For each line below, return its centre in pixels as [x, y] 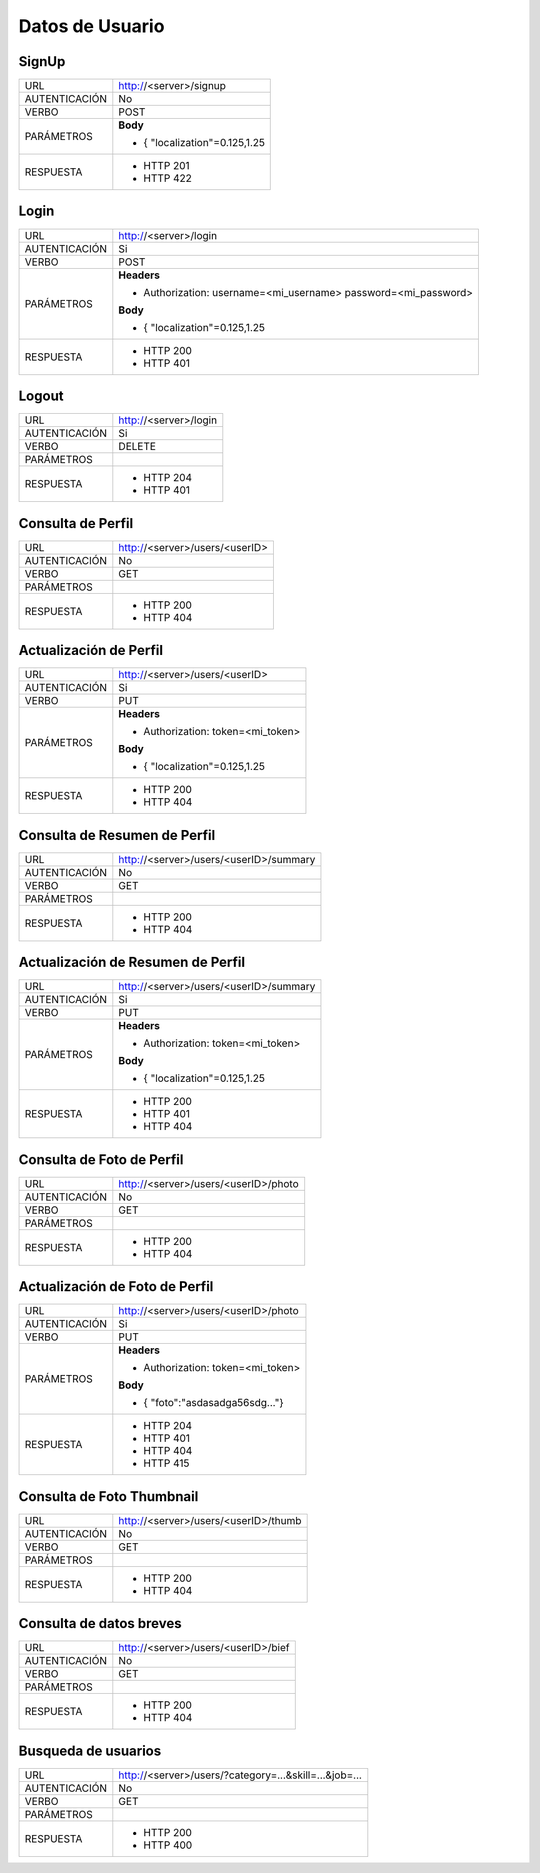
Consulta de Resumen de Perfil [117, 835]
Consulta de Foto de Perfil [101, 1159]
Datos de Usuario [91, 26]
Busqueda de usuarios [90, 1750]
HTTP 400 [168, 1845]
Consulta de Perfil [76, 523]
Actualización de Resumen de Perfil [131, 962]
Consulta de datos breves [100, 1623]
